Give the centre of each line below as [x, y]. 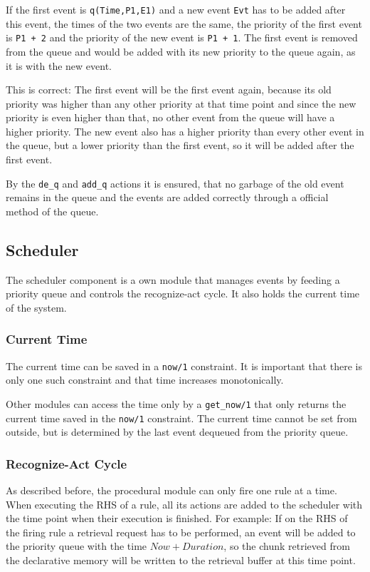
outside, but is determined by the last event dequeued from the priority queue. [177, 432]
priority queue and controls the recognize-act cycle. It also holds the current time [183, 293]
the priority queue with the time [76, 546]
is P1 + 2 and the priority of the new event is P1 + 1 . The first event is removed [182, 37]
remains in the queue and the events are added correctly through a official [167, 197]
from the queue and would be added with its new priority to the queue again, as [181, 51]
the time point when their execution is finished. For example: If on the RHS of [177, 518]
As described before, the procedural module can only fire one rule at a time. [171, 490]
